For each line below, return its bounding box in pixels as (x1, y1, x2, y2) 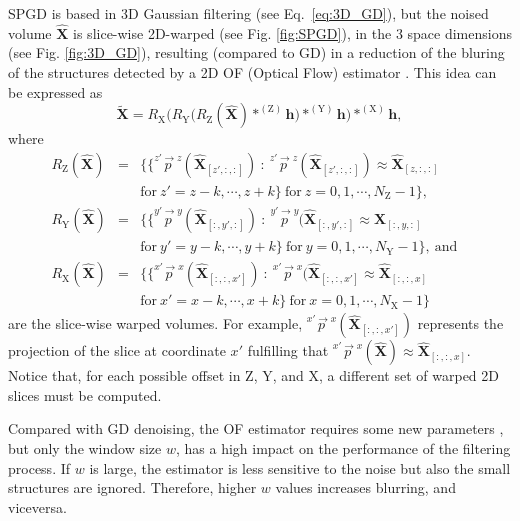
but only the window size (8, 437, 162, 458)
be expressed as (8, 81, 103, 102)
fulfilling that (247, 340, 329, 361)
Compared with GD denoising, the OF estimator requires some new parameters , (8, 418, 504, 439)
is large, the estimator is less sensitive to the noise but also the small (89, 457, 511, 478)
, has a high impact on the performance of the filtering (176, 437, 511, 458)
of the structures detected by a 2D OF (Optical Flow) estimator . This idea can (8, 62, 497, 82)
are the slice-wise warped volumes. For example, (8, 313, 303, 334)
